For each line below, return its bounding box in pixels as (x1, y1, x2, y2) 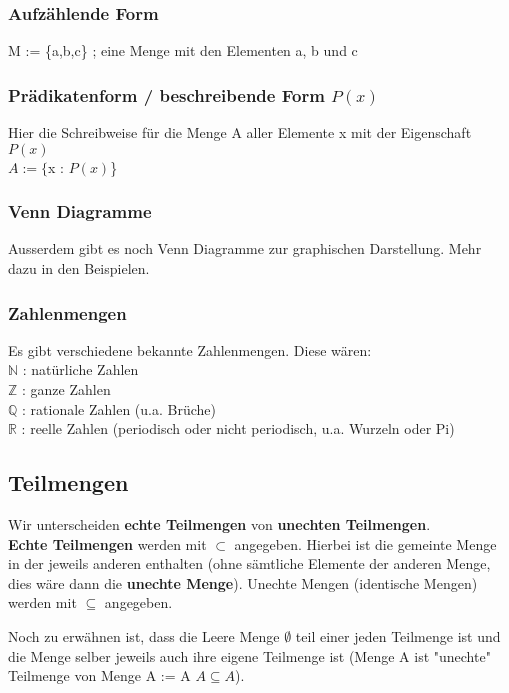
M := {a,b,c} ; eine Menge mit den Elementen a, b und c (8, 40, 358, 61)
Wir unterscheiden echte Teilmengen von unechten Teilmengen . (8, 514, 431, 535)
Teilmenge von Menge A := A (8, 665, 191, 686)
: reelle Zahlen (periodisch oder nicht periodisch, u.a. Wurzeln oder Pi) (21, 418, 455, 439)
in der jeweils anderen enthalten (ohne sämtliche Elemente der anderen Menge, (8, 553, 491, 574)
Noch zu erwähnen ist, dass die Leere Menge (8, 625, 280, 646)
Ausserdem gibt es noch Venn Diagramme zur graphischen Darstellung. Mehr (8, 238, 482, 259)
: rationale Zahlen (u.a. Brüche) (22, 398, 216, 419)
